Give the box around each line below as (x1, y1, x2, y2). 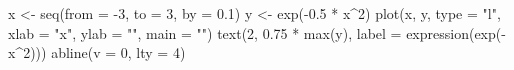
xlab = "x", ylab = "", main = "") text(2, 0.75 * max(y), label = (8, 22, 402, 43)
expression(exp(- (406, 22, 506, 43)
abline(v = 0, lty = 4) (51, 42, 186, 63)
